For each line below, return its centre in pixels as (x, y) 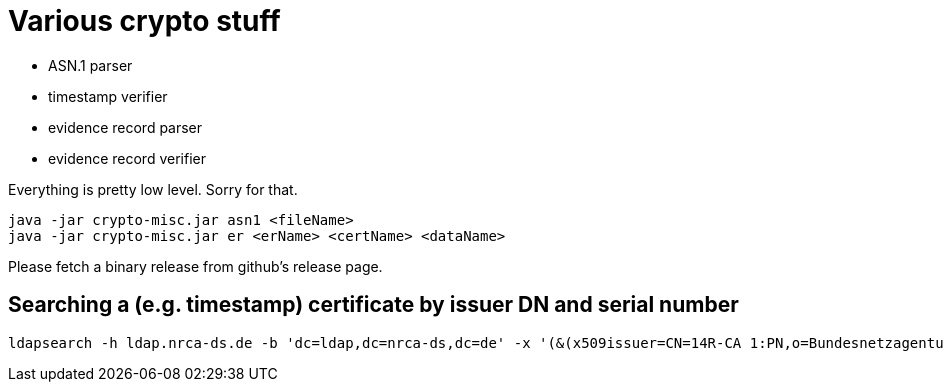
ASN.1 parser (90, 65)
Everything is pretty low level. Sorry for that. (153, 189)
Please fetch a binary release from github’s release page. (195, 266)
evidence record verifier (127, 158)
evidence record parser (125, 127)
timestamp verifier (108, 96)
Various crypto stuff (144, 21)
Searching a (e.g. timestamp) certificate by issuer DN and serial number (373, 305)
